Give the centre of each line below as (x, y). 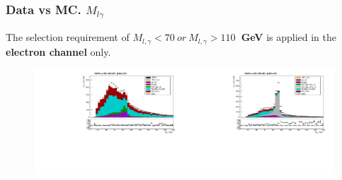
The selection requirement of (68, 37)
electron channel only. (58, 51)
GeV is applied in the (289, 37)
